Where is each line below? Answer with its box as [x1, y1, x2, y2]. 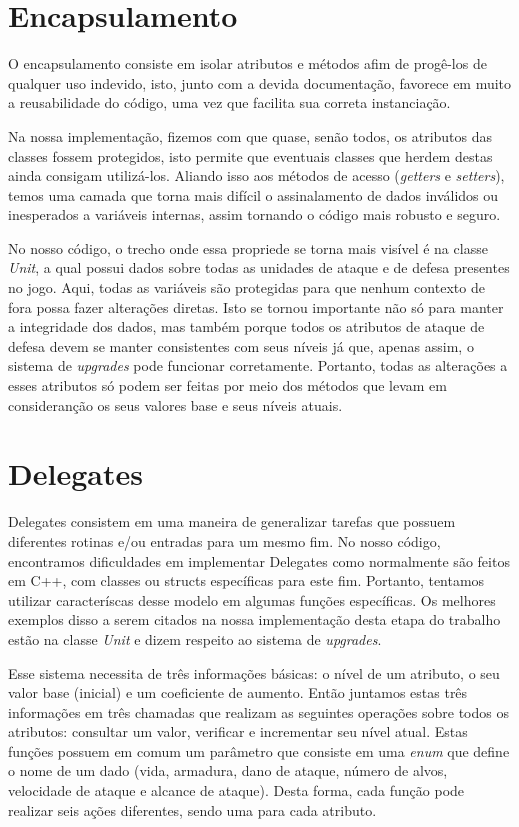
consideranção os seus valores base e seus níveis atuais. [8, 394, 343, 415]
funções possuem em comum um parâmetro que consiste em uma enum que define [8, 740, 510, 761]
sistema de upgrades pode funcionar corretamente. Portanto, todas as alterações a [8, 355, 508, 376]
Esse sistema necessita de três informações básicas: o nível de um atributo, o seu [8, 662, 500, 683]
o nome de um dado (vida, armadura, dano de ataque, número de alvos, [8, 760, 448, 781]
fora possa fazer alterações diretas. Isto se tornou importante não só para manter [8, 296, 504, 317]
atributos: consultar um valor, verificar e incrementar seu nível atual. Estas [8, 721, 468, 742]
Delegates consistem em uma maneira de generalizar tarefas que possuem [8, 511, 456, 532]
